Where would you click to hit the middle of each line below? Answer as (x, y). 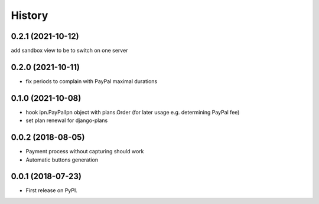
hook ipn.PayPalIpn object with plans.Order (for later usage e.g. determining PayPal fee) (133, 112)
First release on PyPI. (52, 190)
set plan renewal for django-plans (67, 120)
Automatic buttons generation (62, 160)
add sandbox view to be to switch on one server (69, 51)
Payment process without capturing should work (85, 152)
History (30, 15)
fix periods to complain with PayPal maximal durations (92, 81)
